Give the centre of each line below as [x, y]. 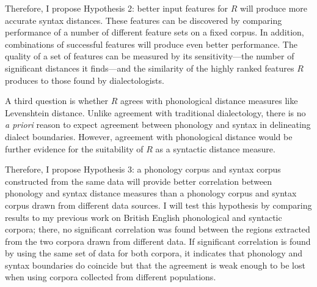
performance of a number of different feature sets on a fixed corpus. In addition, [155, 32]
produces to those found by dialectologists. [85, 80]
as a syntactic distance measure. [215, 148]
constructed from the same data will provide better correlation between [139, 181]
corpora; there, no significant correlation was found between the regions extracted [158, 229]
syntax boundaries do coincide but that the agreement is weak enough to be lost [155, 265]
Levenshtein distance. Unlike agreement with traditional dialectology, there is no [155, 112]
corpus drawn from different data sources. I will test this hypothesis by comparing [158, 205]
